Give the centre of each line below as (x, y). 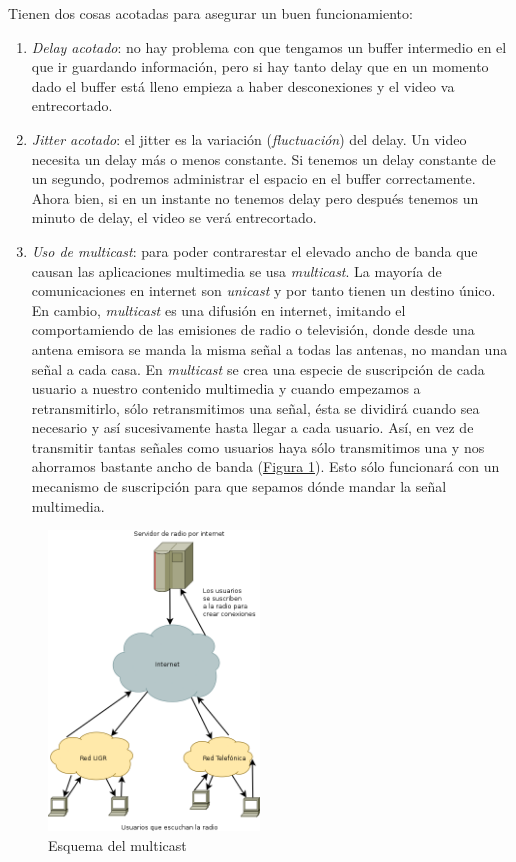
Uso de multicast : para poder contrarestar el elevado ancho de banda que (254, 250)
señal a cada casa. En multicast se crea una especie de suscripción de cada (258, 368)
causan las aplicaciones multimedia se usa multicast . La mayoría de (236, 270)
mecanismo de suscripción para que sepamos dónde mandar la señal (239, 486)
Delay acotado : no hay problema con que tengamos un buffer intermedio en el (269, 46)
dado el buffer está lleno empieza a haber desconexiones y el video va (243, 85)
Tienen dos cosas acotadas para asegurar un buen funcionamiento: (210, 13)
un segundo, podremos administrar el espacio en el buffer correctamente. (253, 178)
